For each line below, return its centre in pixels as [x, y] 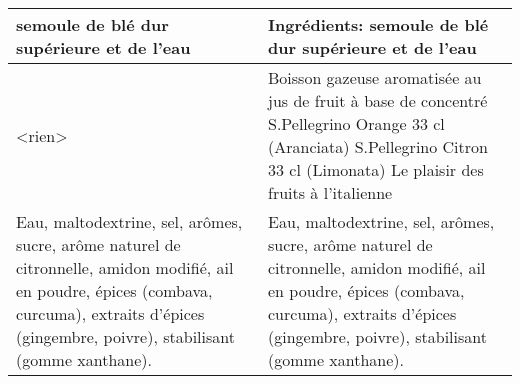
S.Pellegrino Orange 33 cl [356, 123]
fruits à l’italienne [330, 192]
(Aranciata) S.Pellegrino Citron [378, 146]
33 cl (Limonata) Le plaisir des [376, 169]
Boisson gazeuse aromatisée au [375, 77]
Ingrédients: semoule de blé [378, 24]
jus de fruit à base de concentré [378, 100]
